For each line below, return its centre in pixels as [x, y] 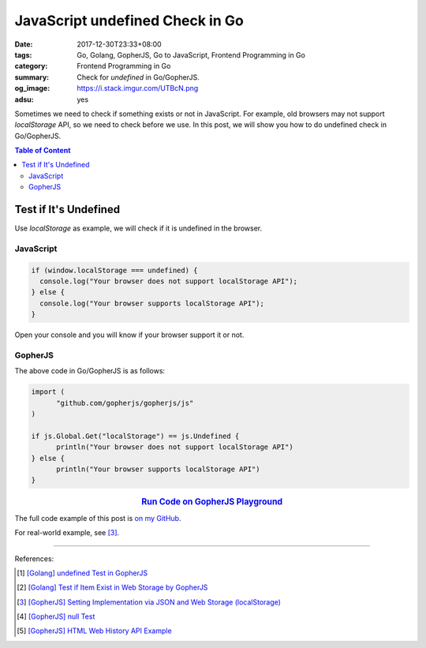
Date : [24, 44]
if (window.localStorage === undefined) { [114, 270]
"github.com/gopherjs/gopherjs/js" [125, 403]
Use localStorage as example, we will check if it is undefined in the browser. [138, 228]
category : [31, 66]
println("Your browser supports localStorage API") [158, 469]
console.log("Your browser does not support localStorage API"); [169, 281]
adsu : [24, 99]
